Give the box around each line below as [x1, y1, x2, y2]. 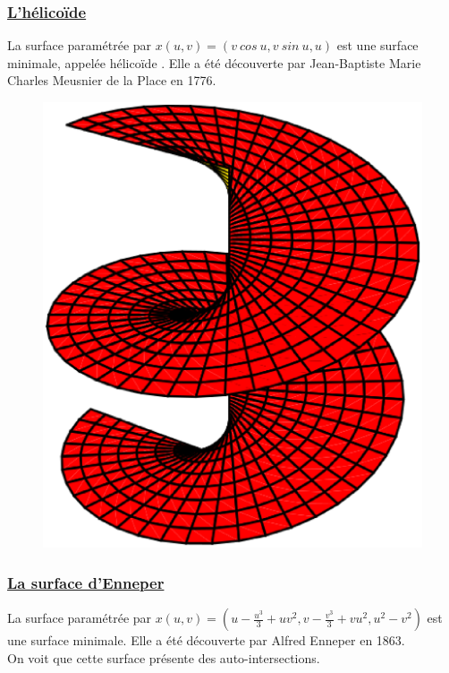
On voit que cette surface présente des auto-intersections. [7, 648, 320, 667]
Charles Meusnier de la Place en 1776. [7, 71, 216, 90]
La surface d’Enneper [7, 571, 165, 593]
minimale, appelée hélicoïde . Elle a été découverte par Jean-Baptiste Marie [7, 53, 421, 72]
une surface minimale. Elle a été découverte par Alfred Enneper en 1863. [7, 631, 405, 650]
